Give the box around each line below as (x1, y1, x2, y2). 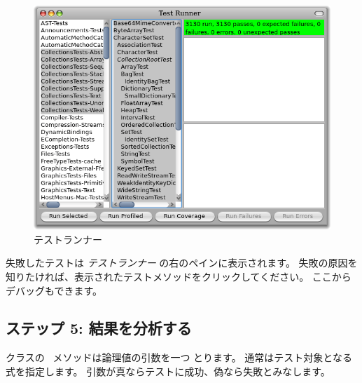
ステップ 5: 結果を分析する (6, 317, 192, 339)
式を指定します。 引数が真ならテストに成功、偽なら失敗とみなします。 (6, 363, 330, 378)
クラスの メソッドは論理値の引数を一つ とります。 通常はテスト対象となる (6, 350, 352, 365)
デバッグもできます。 (6, 283, 103, 297)
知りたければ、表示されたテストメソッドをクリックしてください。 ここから (6, 269, 351, 283)
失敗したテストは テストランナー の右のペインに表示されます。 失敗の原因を (6, 255, 358, 270)
